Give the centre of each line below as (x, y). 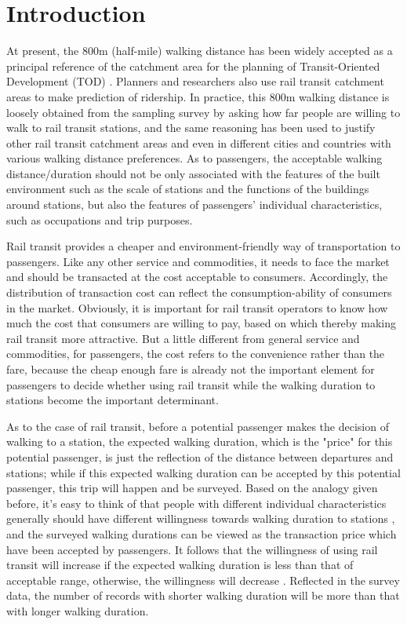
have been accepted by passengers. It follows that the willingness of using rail (192, 549)
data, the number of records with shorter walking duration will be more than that (203, 595)
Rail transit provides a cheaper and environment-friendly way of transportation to (203, 246)
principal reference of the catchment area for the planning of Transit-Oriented (193, 66)
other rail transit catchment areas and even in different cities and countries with (199, 142)
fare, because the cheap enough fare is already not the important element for (191, 369)
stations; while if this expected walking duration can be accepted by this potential (203, 472)
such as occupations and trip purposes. (100, 219)
